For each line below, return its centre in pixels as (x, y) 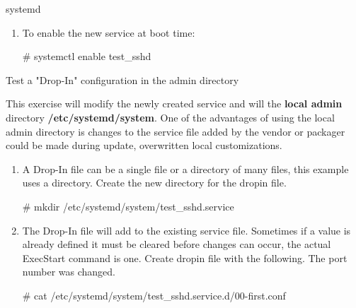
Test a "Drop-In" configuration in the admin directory (122, 79)
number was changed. (69, 272)
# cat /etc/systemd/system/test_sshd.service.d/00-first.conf (154, 295)
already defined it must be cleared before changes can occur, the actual (177, 244)
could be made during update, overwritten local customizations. (144, 145)
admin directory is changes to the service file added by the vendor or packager (176, 131)
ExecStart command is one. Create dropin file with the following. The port (185, 257)
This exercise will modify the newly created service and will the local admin (174, 103)
